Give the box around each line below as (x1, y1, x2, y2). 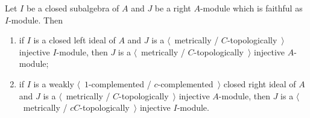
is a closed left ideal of (33, 34, 116, 46)
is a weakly (33, 77, 74, 90)
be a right (154, 2, 191, 14)
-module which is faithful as (200, 2, 303, 14)
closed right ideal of (223, 77, 296, 90)
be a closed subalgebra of (26, 2, 119, 14)
